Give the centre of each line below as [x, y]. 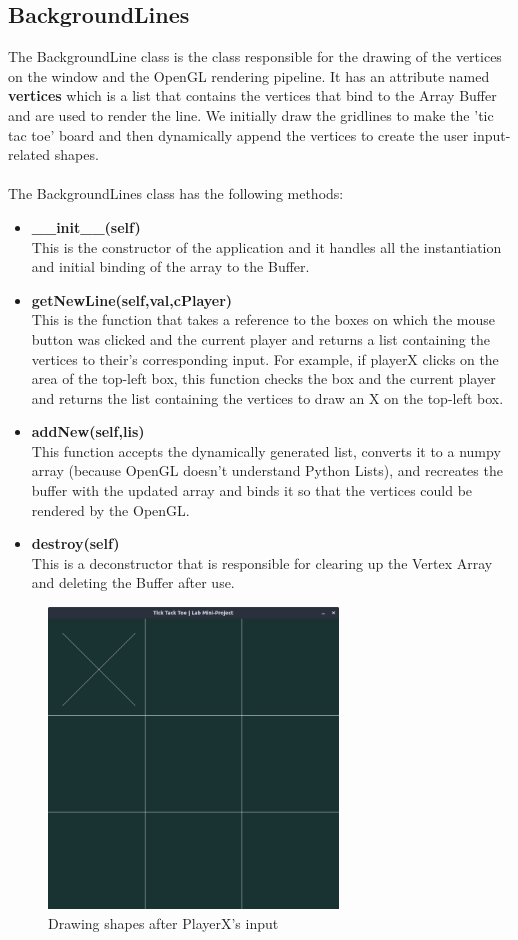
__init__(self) [86, 226]
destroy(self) [75, 543]
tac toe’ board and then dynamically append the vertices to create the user [238, 134]
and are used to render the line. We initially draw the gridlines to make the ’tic [251, 114]
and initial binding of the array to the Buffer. [170, 266]
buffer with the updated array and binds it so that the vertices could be [252, 490]
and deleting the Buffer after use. [133, 582]
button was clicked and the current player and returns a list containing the [260, 338]
